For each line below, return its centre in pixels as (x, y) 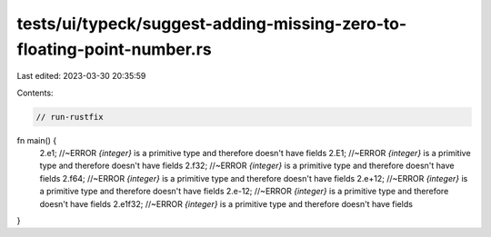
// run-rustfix (70, 117)
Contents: (35, 93)
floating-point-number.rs (115, 49)
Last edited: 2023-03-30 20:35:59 (81, 76)
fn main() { (37, 140)
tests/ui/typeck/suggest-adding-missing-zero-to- (212, 24)
